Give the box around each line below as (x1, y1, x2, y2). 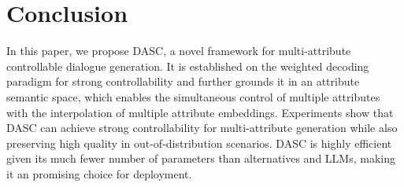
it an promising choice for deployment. (6, 165, 192, 181)
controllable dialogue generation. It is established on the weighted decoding (6, 57, 369, 74)
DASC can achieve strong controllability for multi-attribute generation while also (6, 119, 398, 136)
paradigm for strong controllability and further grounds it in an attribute (6, 73, 360, 90)
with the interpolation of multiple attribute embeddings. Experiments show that (6, 104, 394, 120)
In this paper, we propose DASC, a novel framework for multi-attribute (6, 42, 351, 59)
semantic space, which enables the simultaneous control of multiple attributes (6, 88, 380, 104)
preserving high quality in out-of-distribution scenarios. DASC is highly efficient (6, 134, 392, 151)
